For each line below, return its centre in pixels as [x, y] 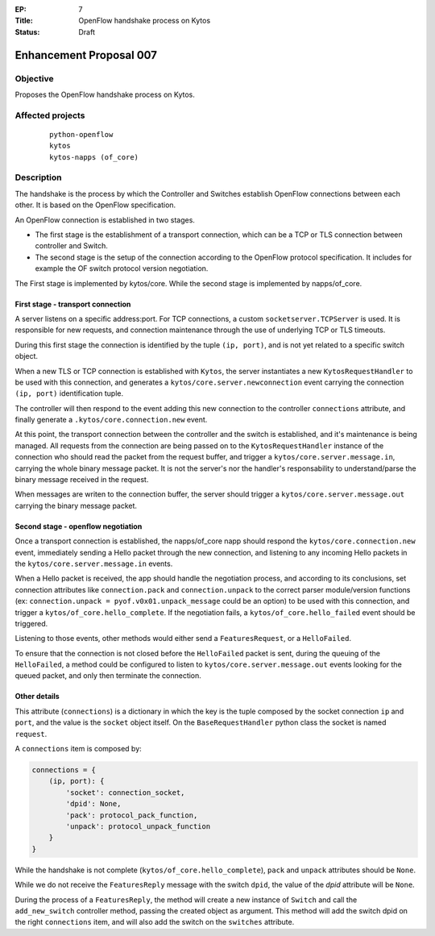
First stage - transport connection [73, 304]
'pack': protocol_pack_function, [132, 815]
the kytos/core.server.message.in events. [94, 564]
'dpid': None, [93, 804]
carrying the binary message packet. [76, 505]
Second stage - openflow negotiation [79, 526]
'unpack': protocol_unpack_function [138, 826]
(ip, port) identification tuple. [69, 393]
